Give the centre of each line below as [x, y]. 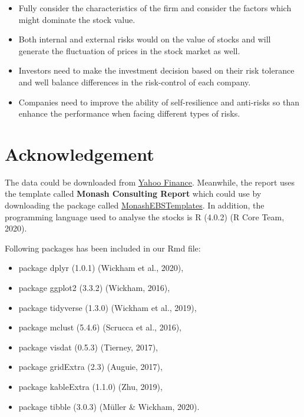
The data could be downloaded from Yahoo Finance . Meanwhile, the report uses [150, 182]
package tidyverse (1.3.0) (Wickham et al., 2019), [108, 307]
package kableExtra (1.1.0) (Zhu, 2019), [90, 386]
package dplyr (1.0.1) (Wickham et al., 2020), [101, 268]
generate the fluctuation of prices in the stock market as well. [129, 50]
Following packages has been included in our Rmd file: [103, 248]
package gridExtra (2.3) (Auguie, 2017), [90, 367]
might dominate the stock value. [77, 19]
